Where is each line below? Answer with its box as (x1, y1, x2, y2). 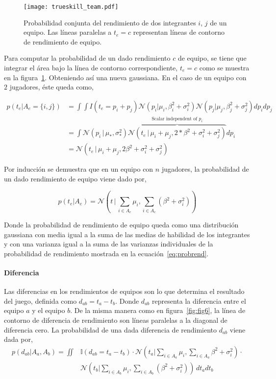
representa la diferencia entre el (151, 295, 246, 306)
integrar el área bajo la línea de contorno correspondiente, (4, 63, 178, 73)
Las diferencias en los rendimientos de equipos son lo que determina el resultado (4, 286, 245, 296)
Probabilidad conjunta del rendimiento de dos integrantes (24, 17, 196, 27)
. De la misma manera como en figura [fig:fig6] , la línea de (70, 305, 246, 315)
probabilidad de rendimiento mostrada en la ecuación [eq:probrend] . (4, 248, 209, 258)
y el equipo (32, 305, 65, 315)
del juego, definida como (4, 295, 77, 306)
